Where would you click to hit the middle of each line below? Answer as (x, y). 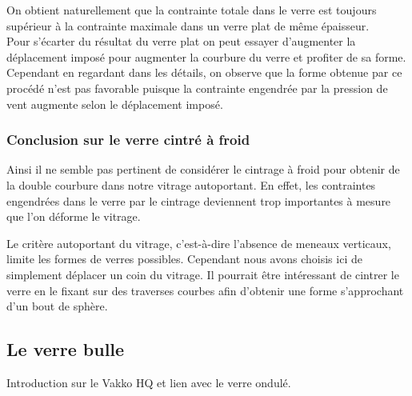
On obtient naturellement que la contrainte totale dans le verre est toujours (192, 10)
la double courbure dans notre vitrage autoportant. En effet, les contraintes (191, 184)
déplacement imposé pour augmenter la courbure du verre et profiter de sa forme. (206, 56)
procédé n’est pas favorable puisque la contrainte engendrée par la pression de (197, 88)
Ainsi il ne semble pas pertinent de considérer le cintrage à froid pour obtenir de (203, 169)
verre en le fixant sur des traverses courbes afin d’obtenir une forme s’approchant (205, 290)
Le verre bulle (66, 349)
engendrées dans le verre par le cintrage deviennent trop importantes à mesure (199, 200)
